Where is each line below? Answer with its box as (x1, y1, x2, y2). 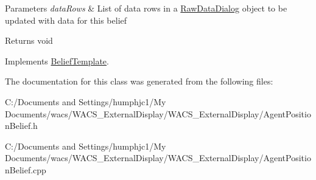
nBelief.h (5, 119, 38, 132)
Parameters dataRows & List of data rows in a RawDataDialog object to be (5, 2, 287, 14)
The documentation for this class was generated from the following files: (5, 75, 273, 88)
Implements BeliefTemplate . (5, 54, 109, 67)
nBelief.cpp (5, 163, 46, 176)
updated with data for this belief (5, 13, 127, 26)
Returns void (5, 34, 53, 47)
